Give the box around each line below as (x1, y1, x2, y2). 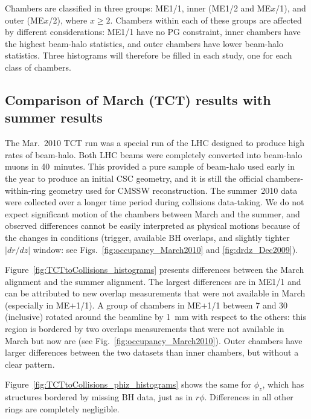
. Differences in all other (204, 391, 293, 403)
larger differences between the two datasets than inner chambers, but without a (5, 346, 299, 359)
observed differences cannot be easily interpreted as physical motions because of (5, 219, 300, 232)
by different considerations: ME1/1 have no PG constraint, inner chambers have (5, 25, 301, 38)
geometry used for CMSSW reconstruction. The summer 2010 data (48, 184, 298, 196)
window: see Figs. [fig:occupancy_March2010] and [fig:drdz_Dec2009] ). (33, 243, 298, 255)
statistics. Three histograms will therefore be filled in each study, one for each (5, 49, 292, 62)
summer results (5, 108, 103, 127)
